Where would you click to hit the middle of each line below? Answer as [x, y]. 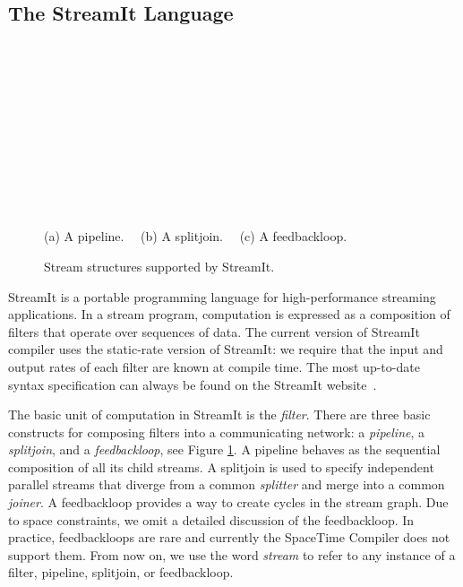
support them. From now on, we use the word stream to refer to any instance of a [232, 554]
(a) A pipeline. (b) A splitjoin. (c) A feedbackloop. [196, 236]
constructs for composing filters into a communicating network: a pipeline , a [217, 432]
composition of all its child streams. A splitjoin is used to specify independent [221, 466]
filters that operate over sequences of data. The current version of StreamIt [214, 331]
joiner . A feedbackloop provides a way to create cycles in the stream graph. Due [228, 502]
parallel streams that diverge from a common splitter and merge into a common [227, 484]
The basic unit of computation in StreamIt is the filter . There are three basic [219, 414]
